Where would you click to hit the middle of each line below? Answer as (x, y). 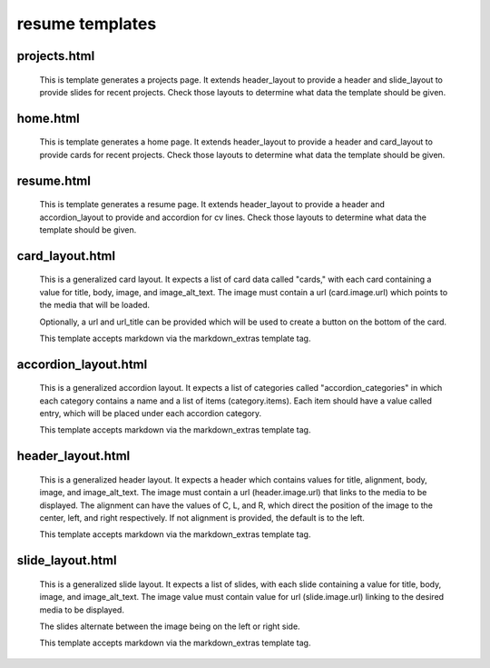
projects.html (56, 56)
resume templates (87, 24)
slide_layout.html (67, 560)
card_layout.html (66, 256)
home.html (49, 118)
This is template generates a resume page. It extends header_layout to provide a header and (212, 204)
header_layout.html (73, 456)
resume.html (54, 180)
